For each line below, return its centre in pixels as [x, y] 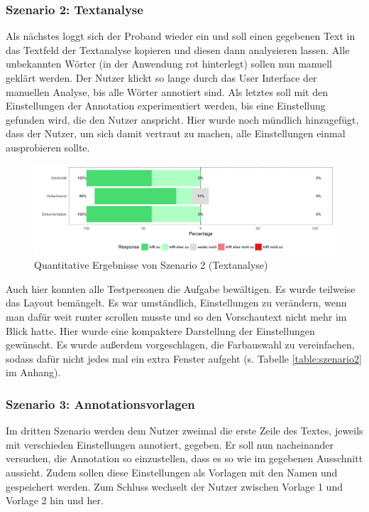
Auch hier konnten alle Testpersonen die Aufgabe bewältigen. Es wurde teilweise [181, 288]
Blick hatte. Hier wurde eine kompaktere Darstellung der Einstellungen [160, 330]
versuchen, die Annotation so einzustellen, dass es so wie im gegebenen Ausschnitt [184, 458]
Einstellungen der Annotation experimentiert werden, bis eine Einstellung [166, 106]
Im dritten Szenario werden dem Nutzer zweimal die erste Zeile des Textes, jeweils [184, 431]
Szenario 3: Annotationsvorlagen [100, 404]
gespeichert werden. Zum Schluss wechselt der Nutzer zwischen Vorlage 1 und [174, 486]
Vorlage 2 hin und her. [55, 500]
